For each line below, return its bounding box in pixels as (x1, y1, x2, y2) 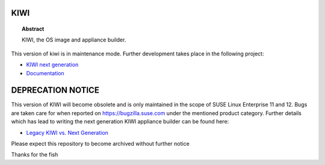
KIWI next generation (26, 61, 79, 69)
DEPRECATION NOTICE (11, 85, 99, 96)
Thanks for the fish (11, 151, 58, 158)
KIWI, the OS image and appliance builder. (22, 36, 126, 43)
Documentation (26, 69, 64, 76)
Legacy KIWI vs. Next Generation (26, 129, 108, 136)
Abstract (22, 25, 45, 33)
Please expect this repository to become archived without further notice (11, 140, 190, 148)
